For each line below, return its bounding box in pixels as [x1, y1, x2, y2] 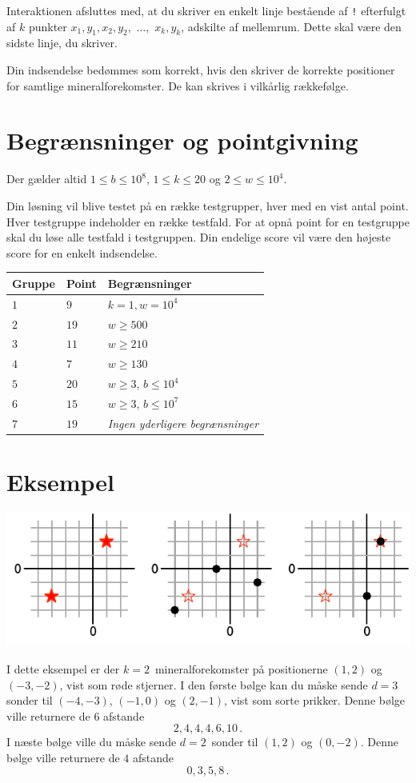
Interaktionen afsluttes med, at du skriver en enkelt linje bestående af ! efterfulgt [6, 2, 406, 18]
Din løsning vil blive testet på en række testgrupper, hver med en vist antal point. [6, 197, 409, 214]
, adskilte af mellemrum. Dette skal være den [181, 18, 402, 34]
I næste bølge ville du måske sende [6, 733, 177, 750]
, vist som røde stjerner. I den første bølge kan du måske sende [59, 676, 368, 693]
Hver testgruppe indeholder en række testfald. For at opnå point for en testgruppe [6, 213, 410, 230]
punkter [28, 18, 67, 34]
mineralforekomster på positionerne [154, 660, 328, 677]
